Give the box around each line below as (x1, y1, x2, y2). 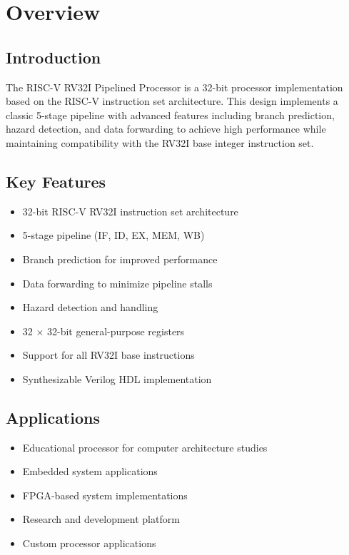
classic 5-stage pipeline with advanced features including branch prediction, (6, 107, 335, 122)
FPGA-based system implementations (22, 487, 188, 502)
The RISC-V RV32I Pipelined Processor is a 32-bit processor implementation (6, 79, 343, 94)
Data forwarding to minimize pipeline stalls (22, 275, 213, 290)
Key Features (6, 170, 106, 192)
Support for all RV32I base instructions (22, 347, 195, 362)
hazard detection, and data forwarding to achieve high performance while (6, 121, 326, 136)
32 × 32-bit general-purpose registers (22, 323, 185, 338)
